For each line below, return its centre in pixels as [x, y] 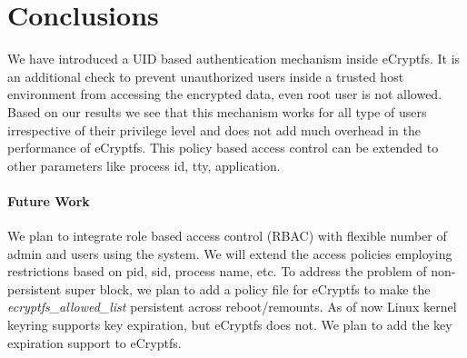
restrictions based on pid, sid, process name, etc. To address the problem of [217, 271]
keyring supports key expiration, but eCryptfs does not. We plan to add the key [230, 325]
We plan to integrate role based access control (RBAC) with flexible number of [227, 236]
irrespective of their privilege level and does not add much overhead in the [214, 129]
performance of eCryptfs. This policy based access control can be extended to [223, 148]
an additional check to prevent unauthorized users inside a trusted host [206, 76]
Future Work [49, 200]
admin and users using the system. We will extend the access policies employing [230, 253]
